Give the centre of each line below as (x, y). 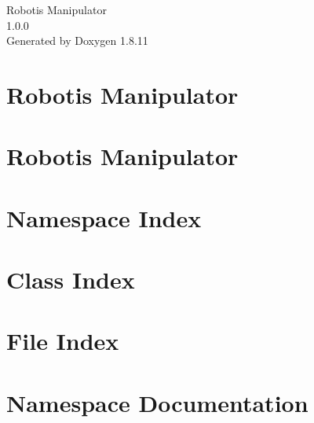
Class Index (71, 280)
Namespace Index (104, 217)
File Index (63, 341)
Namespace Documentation (157, 402)
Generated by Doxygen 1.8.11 (77, 40)
